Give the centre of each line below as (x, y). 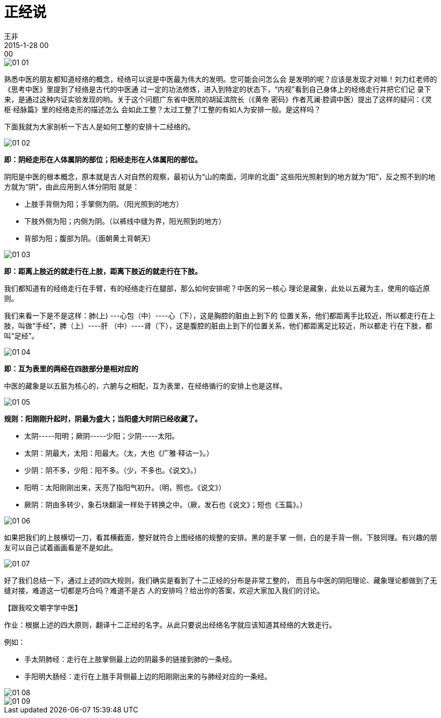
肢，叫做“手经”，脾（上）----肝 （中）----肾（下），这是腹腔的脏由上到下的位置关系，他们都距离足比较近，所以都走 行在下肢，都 (218, 325)
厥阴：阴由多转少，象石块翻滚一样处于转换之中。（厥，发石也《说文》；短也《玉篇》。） (166, 504)
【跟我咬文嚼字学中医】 (43, 607)
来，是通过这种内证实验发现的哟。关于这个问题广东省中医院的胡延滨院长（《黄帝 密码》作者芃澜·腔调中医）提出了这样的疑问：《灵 (218, 99)
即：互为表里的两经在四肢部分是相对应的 (71, 368)
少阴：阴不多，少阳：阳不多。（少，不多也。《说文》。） (113, 470)
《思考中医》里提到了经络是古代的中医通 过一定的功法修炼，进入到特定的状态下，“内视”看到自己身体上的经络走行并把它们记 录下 (218, 89)
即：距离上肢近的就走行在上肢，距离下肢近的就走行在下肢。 (103, 271)
